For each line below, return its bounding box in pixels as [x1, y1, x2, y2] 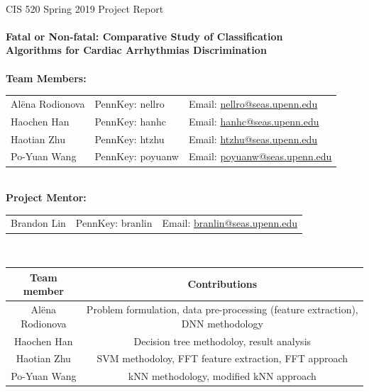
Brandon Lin [11, 215, 66, 230]
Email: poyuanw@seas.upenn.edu [188, 149, 332, 164]
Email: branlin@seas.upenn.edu [162, 215, 298, 230]
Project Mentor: [6, 190, 87, 205]
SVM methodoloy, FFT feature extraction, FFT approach [97, 351, 348, 366]
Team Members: [6, 70, 87, 85]
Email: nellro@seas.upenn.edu [188, 96, 318, 111]
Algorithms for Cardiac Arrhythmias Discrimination [6, 43, 267, 57]
